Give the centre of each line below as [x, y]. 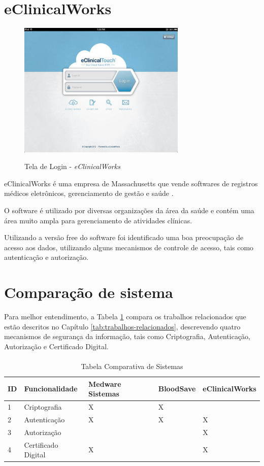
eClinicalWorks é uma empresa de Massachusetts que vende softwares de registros [131, 183]
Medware [105, 384]
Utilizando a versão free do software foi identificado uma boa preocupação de [124, 237]
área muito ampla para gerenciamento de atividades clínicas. [98, 220]
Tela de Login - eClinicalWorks [72, 166]
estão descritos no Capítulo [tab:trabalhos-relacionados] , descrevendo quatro [122, 326]
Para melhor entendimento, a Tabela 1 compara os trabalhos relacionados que [125, 316]
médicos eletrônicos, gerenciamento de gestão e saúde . [89, 193]
